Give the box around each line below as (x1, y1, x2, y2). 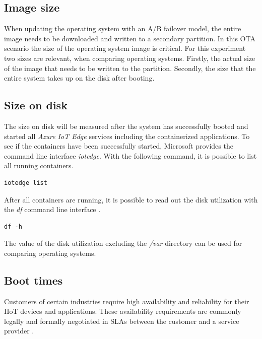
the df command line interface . (4, 204, 101, 215)
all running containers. (4, 160, 74, 171)
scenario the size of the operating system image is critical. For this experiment (4, 43, 246, 53)
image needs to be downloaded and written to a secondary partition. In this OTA (4, 33, 255, 43)
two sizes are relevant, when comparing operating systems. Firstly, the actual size (4, 52, 255, 63)
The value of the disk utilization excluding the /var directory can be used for (4, 238, 242, 248)
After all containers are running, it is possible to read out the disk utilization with (4, 194, 258, 205)
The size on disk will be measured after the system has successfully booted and (4, 120, 248, 131)
